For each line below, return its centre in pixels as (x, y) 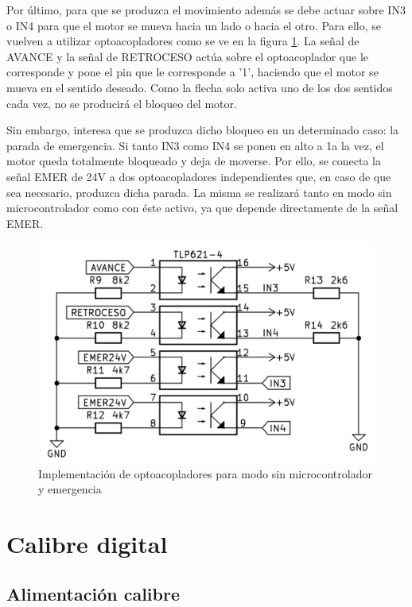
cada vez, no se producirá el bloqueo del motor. (122, 103)
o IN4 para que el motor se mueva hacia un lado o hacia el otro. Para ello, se (194, 25)
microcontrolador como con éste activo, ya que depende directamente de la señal (202, 208)
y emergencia (70, 489)
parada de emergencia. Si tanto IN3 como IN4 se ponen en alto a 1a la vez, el (195, 145)
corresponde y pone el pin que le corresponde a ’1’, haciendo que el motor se (192, 72)
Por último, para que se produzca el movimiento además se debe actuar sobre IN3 (206, 10)
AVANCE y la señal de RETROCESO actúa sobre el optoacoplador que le (188, 56)
